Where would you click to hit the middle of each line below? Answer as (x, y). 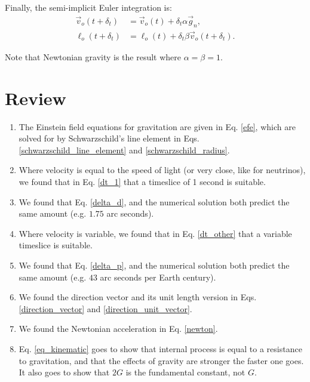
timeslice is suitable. (56, 245)
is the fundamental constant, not (185, 372)
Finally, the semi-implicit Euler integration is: (88, 7)
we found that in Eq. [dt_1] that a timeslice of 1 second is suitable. (142, 181)
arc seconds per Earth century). (158, 277)
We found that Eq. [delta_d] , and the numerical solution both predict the (154, 201)
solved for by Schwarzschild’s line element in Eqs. (109, 138)
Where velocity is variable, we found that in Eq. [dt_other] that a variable (155, 233)
